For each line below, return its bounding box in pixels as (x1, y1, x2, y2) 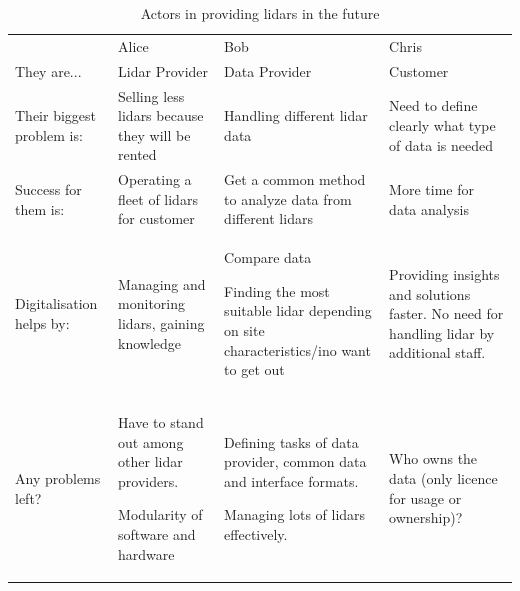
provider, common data (224, 451, 367, 472)
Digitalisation (15, 293, 98, 314)
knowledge (118, 332, 182, 353)
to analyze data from (224, 188, 352, 209)
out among (118, 431, 184, 452)
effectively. (224, 523, 288, 544)
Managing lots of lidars (224, 504, 366, 525)
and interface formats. (224, 470, 359, 491)
